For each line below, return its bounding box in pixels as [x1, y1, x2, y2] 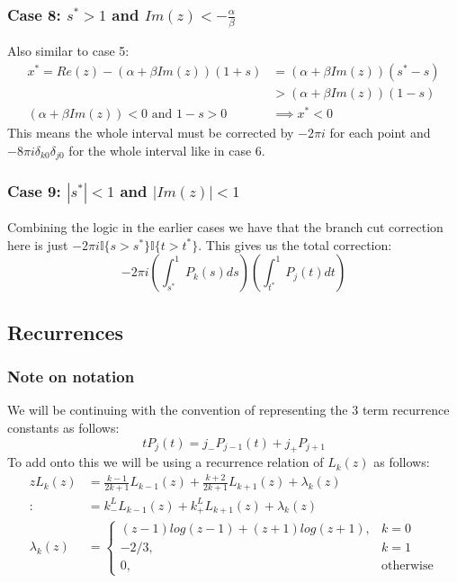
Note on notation [7, 365, 135, 388]
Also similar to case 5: [7, 41, 130, 60]
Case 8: [7, 3, 61, 25]
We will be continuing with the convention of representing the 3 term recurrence [7, 400, 450, 419]
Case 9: [7, 179, 61, 202]
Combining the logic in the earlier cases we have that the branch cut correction [7, 218, 444, 237]
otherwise [381, 560, 434, 573]
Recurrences [7, 318, 124, 345]
